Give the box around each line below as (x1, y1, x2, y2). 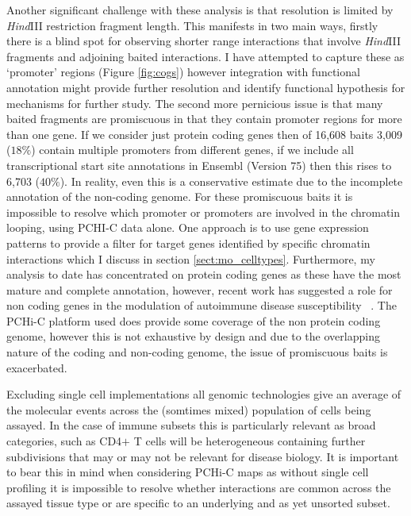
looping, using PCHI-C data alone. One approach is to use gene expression (6, 219, 369, 236)
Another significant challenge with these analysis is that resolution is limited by (6, 2, 394, 17)
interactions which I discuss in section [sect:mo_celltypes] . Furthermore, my (6, 250, 375, 267)
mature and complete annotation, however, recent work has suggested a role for (6, 281, 393, 298)
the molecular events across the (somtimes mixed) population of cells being (6, 401, 371, 418)
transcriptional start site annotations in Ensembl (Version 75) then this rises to (6, 156, 392, 173)
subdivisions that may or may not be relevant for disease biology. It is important (6, 448, 399, 464)
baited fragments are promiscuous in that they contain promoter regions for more (6, 110, 402, 127)
